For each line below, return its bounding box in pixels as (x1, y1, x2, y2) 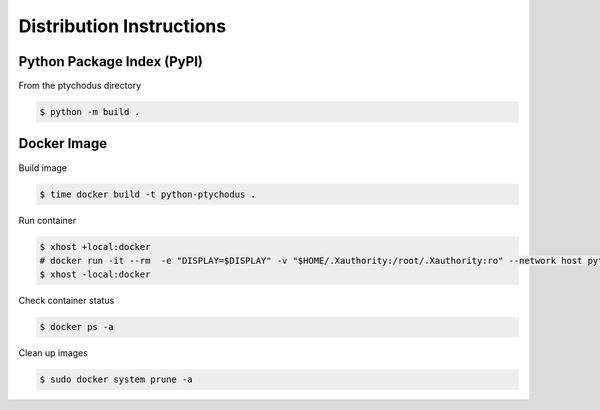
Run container (18, 214, 77, 226)
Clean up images (18, 347, 89, 359)
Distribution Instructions (18, 15, 227, 37)
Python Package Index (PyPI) (18, 53, 204, 70)
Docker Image (18, 135, 108, 152)
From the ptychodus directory (18, 80, 142, 92)
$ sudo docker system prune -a (39, 374, 194, 385)
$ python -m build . (39, 106, 140, 118)
